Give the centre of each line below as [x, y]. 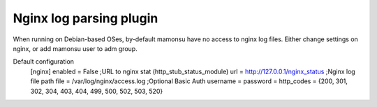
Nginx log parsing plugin [86, 18]
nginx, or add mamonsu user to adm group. [75, 48]
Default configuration [44, 62]
